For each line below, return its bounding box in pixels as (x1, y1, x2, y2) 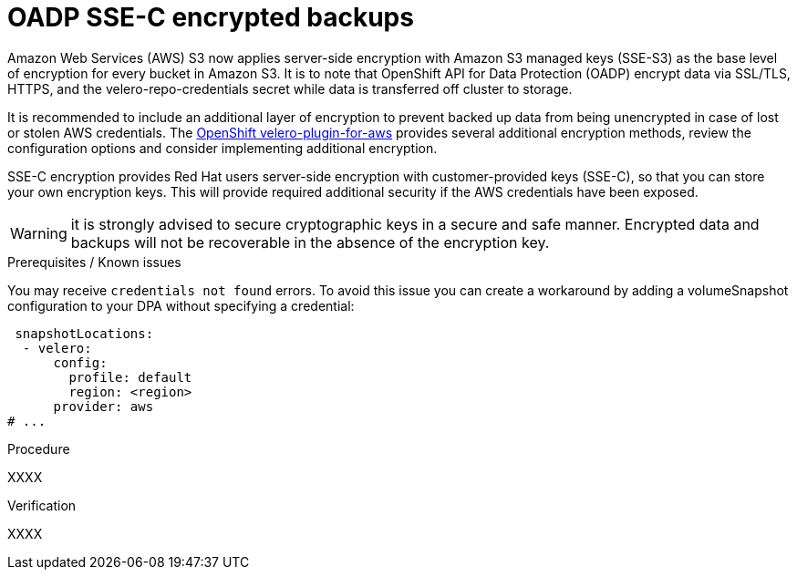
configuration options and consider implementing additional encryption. (7, 139, 438, 156)
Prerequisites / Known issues (7, 253, 181, 270)
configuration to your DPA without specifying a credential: (7, 297, 355, 314)
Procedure (7, 440, 70, 457)
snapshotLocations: (15, 325, 154, 341)
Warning (10, 223, 67, 242)
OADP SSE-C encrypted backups (7, 2, 414, 33)
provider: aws (53, 398, 154, 414)
